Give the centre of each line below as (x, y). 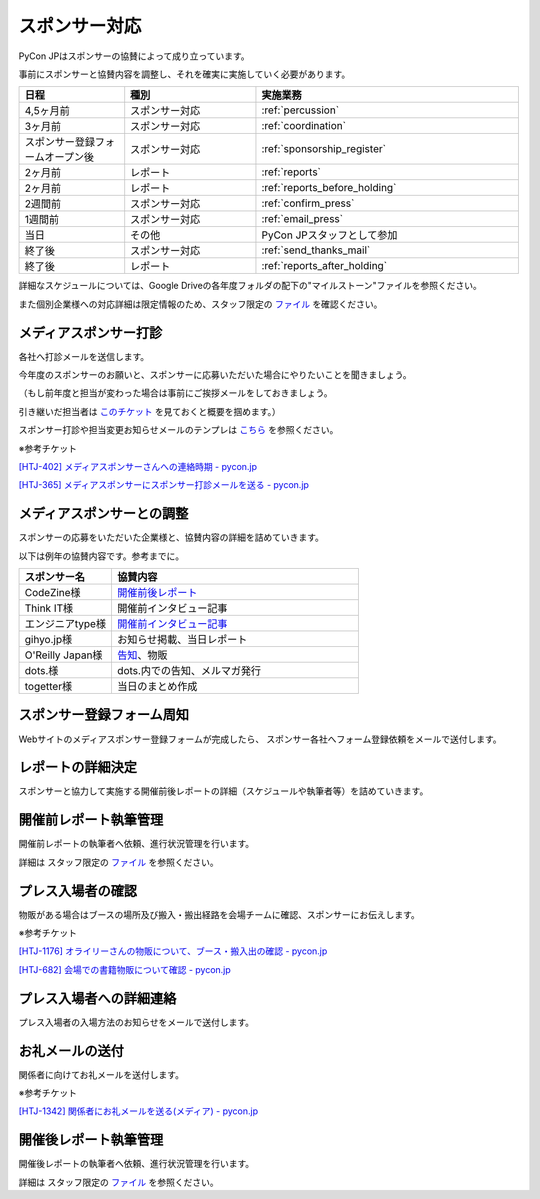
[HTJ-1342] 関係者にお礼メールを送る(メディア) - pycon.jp (138, 1111)
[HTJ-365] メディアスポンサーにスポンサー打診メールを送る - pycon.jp (164, 485)
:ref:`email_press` (302, 219)
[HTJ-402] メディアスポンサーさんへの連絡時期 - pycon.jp (138, 466)
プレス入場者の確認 (77, 890)
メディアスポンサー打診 (90, 332)
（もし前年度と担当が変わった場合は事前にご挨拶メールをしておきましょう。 (176, 393)
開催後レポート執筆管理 (91, 1140)
